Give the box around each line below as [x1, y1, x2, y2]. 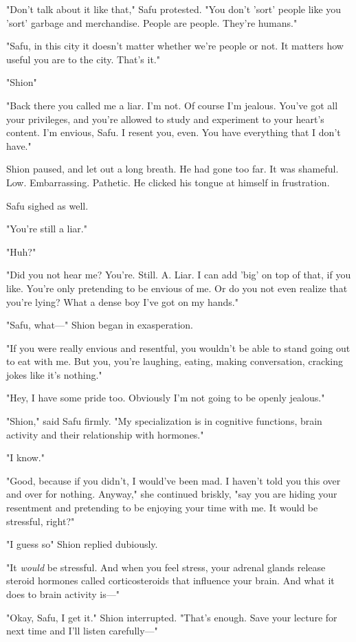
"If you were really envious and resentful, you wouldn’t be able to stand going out [6, 340, 351, 355]
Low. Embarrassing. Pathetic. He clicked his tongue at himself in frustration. [6, 175, 330, 189]
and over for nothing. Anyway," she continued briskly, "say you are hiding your [6, 487, 337, 501]
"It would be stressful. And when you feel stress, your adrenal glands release [6, 560, 326, 574]
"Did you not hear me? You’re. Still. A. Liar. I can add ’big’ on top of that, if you [6, 267, 351, 282]
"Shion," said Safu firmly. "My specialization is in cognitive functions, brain [6, 414, 322, 428]
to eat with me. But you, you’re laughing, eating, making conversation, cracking [6, 354, 344, 368]
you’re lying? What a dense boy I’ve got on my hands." [6, 294, 238, 309]
